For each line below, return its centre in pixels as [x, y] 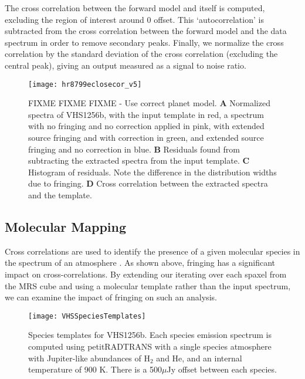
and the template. [60, 194]
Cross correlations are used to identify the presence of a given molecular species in [152, 251]
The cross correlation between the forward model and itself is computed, [135, 8]
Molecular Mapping [66, 226]
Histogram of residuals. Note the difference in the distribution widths [152, 172]
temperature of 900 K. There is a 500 [95, 369]
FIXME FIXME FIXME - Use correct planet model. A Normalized [149, 103]
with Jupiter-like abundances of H [89, 358]
